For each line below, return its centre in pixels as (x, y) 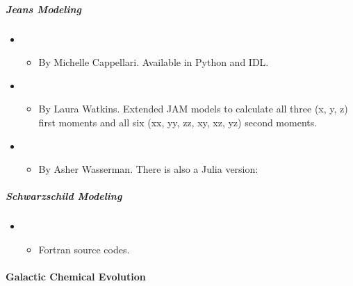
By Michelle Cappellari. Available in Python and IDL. (154, 62)
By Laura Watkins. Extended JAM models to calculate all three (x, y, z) (193, 109)
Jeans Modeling (44, 9)
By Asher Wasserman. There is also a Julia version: (148, 169)
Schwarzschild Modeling (64, 196)
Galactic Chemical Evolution (76, 277)
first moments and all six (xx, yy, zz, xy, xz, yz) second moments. (178, 122)
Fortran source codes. (84, 249)
